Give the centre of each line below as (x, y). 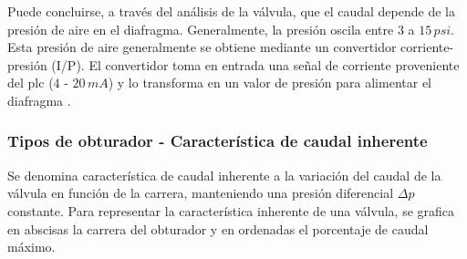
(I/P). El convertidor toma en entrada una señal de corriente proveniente (255, 64)
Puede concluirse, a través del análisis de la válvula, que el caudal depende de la (231, 11)
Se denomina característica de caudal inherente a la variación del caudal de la (224, 175)
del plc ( (31, 83)
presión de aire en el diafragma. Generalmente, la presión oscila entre (201, 29)
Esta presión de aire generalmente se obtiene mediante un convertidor (202, 47)
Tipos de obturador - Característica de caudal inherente (218, 141)
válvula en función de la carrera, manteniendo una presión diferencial (201, 193)
